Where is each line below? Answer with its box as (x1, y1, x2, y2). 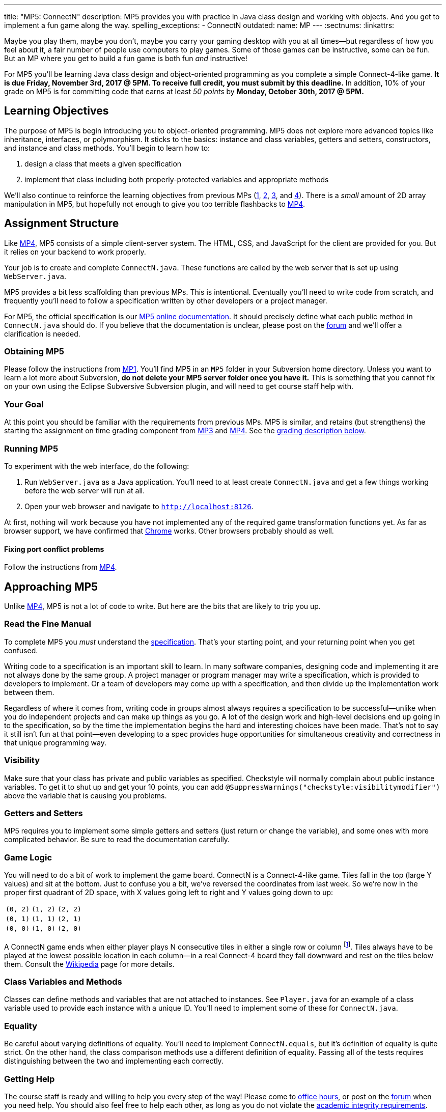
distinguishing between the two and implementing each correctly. (4, 1057, 224, 1066)
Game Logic (4, 852, 52, 863)
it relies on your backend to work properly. (4, 247, 146, 256)
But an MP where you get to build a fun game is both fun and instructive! (4, 54, 247, 63)
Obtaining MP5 (4, 346, 64, 357)
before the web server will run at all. (24, 486, 145, 495)
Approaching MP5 (4, 580, 98, 593)
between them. (4, 687, 54, 697)
